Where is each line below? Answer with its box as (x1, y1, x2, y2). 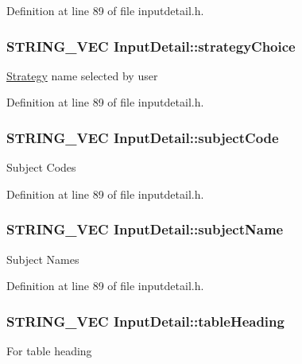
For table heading (6, 343, 92, 359)
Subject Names (6, 250, 79, 267)
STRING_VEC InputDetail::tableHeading (6, 311, 285, 331)
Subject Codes (6, 159, 76, 176)
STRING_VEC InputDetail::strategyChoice (6, 36, 296, 56)
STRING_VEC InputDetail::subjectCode (6, 127, 279, 147)
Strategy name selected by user (6, 67, 158, 83)
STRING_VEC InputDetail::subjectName (6, 219, 284, 239)
